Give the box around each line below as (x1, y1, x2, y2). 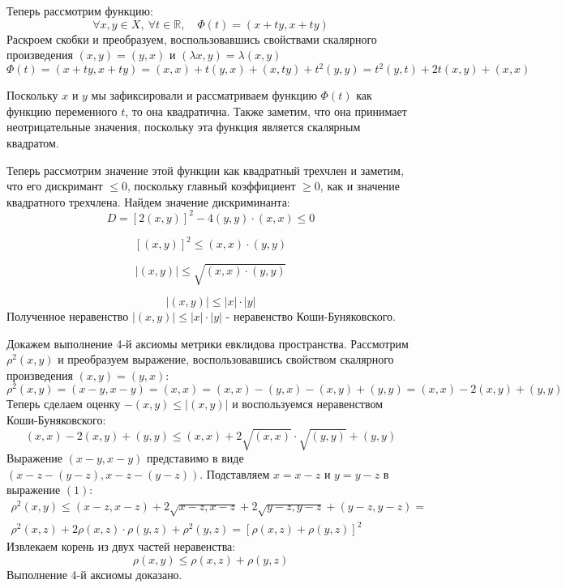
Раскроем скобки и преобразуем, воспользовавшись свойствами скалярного (6, 30, 377, 47)
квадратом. (6, 134, 59, 151)
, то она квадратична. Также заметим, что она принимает (125, 102, 407, 119)
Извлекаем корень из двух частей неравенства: (6, 538, 236, 555)
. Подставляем (199, 465, 270, 482)
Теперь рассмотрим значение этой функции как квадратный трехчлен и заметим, (6, 161, 404, 178)
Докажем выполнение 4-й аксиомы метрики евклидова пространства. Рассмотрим (6, 334, 409, 352)
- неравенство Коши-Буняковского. (225, 307, 396, 324)
